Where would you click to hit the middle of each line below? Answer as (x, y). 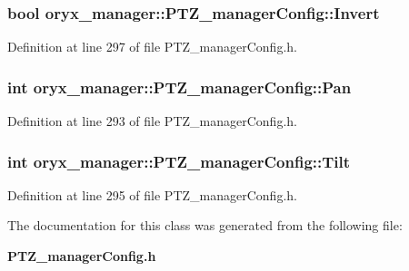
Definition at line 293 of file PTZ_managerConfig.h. (152, 121)
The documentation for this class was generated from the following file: (205, 225)
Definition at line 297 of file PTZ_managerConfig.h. (152, 47)
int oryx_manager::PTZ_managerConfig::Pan (180, 87)
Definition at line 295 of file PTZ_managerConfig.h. (152, 194)
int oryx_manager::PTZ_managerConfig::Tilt (179, 161)
